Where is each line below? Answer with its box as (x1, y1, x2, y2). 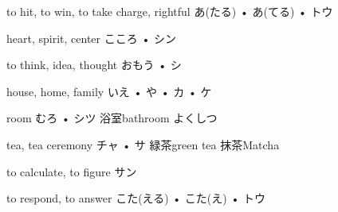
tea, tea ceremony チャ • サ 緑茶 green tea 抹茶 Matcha (6, 136, 280, 152)
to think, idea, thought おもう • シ (6, 56, 182, 73)
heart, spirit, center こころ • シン (6, 29, 176, 46)
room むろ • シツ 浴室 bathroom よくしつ (6, 110, 218, 126)
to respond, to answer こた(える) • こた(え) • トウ (6, 190, 265, 206)
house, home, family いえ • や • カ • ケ (6, 83, 212, 99)
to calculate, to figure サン (6, 163, 137, 179)
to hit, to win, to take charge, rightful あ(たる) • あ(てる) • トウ (6, 3, 333, 19)
